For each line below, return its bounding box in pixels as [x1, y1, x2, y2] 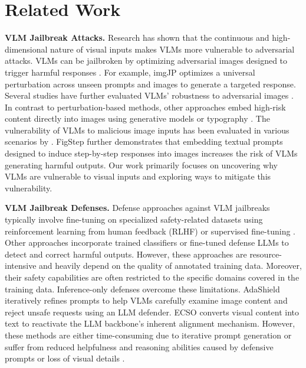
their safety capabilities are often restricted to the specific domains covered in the [5, 271, 300, 283]
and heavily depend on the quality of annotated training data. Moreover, [39, 259, 302, 272]
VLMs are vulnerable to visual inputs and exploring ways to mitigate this [5, 170, 271, 183]
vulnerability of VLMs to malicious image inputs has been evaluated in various [5, 123, 289, 136]
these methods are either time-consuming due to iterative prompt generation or [5, 328, 292, 341]
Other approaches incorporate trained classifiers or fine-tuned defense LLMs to [5, 236, 289, 249]
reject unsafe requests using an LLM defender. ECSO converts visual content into [5, 305, 299, 318]
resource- [249, 247, 282, 260]
